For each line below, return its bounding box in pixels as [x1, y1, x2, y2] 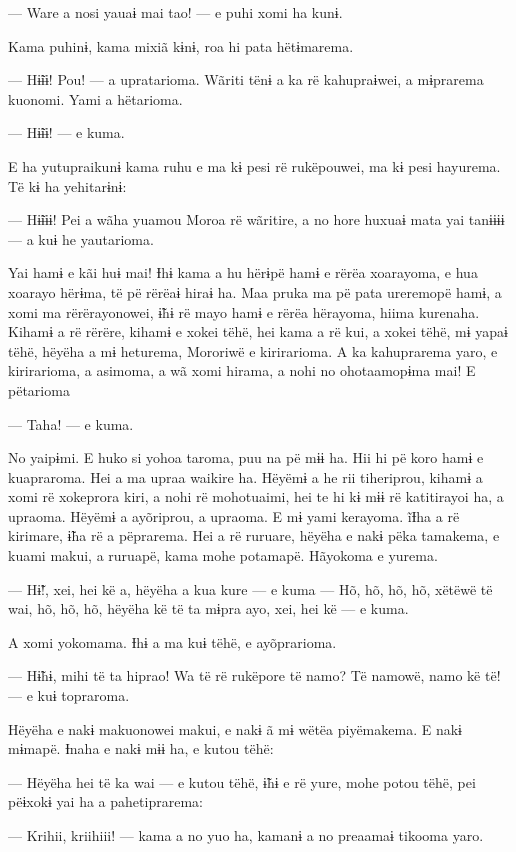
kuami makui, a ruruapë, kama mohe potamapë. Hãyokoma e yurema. [8, 545, 438, 566]
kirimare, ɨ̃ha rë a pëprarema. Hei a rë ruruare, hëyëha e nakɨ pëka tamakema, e [8, 525, 500, 546]
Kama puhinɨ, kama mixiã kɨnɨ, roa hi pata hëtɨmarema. [8, 35, 354, 56]
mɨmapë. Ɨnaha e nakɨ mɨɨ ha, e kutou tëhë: [8, 738, 274, 759]
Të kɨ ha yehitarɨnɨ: [8, 175, 127, 196]
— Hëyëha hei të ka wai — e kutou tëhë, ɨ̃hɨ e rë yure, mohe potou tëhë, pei [8, 771, 476, 792]
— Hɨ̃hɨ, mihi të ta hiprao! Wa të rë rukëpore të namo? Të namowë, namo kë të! [8, 665, 501, 686]
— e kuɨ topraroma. [8, 685, 130, 706]
